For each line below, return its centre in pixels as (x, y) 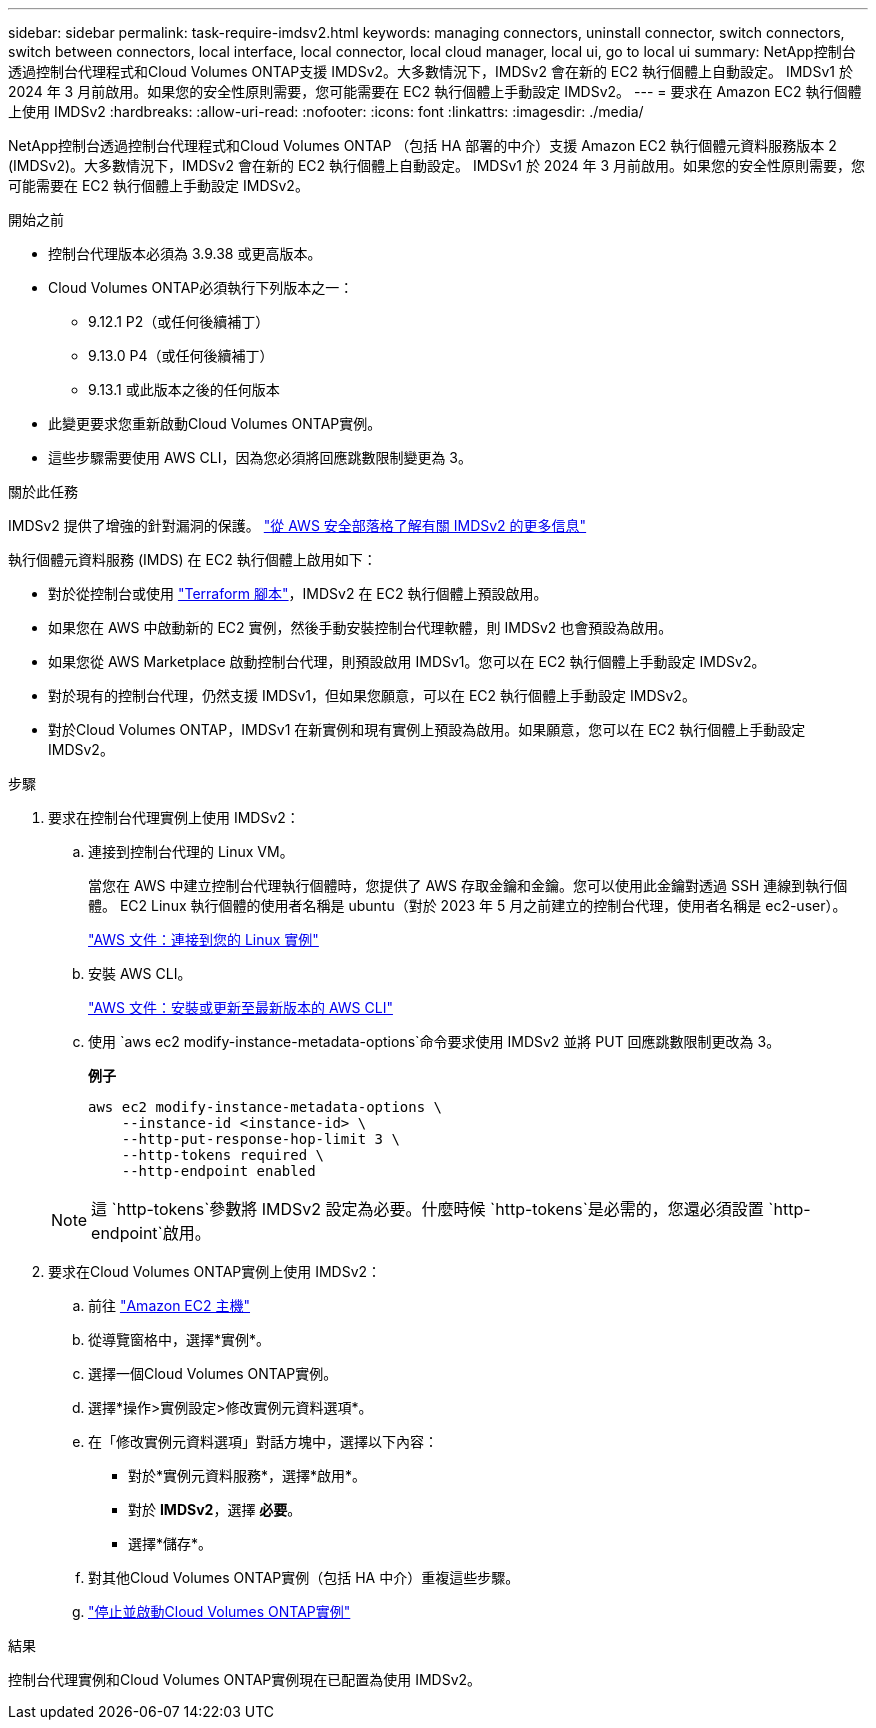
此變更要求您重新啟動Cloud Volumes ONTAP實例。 (215, 423)
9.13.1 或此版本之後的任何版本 (184, 389)
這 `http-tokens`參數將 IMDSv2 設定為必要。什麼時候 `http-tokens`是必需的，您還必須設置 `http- (451, 1209)
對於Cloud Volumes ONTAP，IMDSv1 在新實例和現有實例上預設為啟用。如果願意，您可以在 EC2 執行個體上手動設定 (427, 729)
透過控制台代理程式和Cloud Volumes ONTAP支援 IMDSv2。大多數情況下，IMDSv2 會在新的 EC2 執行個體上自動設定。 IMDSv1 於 (430, 71)
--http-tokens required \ (223, 1155)
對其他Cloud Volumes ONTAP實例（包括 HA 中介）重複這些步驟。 (304, 1577)
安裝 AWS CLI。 (140, 973)
